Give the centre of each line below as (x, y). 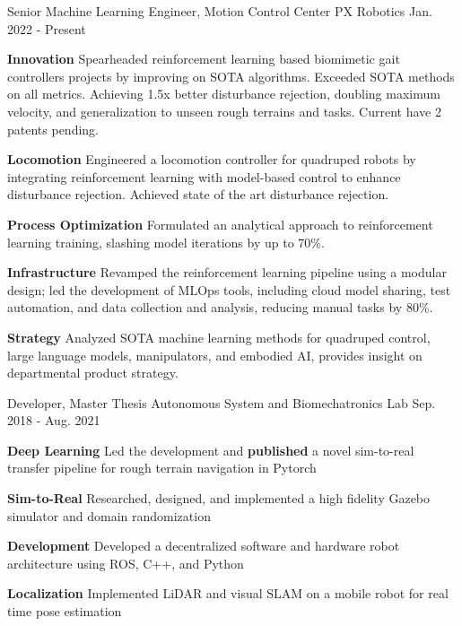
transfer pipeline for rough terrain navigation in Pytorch (162, 468)
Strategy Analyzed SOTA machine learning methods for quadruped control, (219, 337)
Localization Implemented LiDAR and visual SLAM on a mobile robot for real (228, 593)
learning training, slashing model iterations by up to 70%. (166, 242)
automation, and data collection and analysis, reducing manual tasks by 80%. (220, 307)
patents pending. (53, 129)
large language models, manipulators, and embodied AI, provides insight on (215, 355)
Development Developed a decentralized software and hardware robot (204, 546)
